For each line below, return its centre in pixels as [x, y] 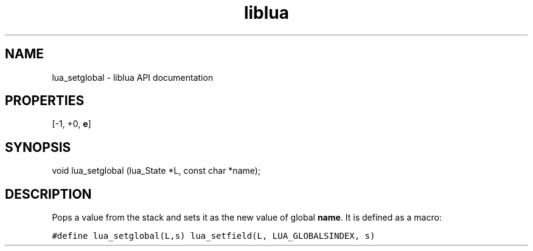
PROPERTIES [45, 101]
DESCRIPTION [48, 194]
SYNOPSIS [38, 147]
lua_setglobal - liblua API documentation [133, 77]
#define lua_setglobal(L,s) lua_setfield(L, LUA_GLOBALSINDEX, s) [214, 236]
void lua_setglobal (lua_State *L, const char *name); [156, 171]
